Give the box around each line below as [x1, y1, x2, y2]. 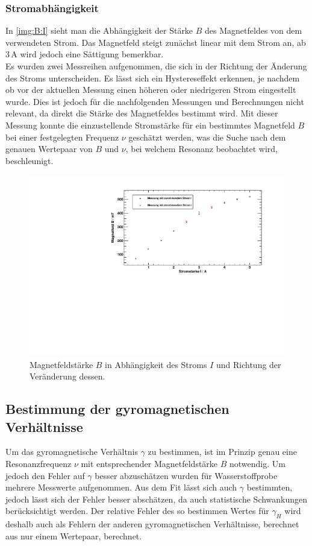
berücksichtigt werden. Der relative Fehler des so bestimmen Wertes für [5, 504, 269, 517]
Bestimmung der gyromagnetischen [5, 399, 229, 418]
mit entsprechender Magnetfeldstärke [81, 457, 218, 469]
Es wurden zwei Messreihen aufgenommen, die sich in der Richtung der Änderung [5, 60, 307, 72]
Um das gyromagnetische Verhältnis [5, 445, 139, 458]
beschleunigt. [5, 154, 54, 167]
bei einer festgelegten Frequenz [5, 130, 119, 143]
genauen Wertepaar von [5, 142, 93, 155]
